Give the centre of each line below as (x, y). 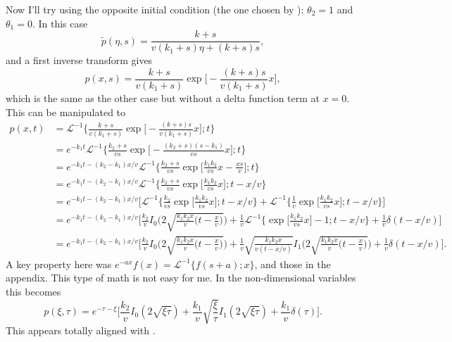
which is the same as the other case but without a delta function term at (163, 97)
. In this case (60, 23)
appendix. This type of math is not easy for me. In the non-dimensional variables (181, 278)
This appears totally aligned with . (81, 330)
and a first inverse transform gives (79, 60)
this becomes (33, 291)
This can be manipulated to (66, 112)
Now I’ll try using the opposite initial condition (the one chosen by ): (155, 9)
